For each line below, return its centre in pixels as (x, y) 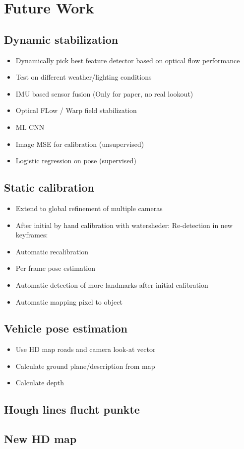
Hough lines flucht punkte (72, 409)
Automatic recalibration (52, 251)
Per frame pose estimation (56, 268)
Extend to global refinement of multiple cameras (89, 208)
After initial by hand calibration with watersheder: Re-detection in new (124, 225)
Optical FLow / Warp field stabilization (76, 110)
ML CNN (30, 127)
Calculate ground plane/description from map (85, 366)
